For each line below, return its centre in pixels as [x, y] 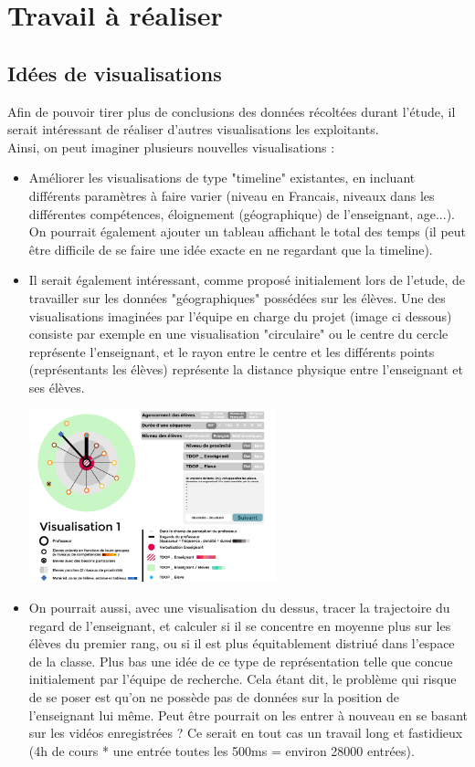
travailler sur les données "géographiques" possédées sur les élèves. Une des [237, 297]
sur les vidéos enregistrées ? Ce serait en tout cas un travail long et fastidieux [246, 733]
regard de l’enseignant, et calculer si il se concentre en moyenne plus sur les [240, 625]
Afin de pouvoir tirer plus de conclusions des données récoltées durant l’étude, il [232, 111]
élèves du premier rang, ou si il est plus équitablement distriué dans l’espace [242, 643]
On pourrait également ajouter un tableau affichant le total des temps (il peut [248, 231]
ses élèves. [57, 387]
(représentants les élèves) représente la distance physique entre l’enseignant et [246, 369]
